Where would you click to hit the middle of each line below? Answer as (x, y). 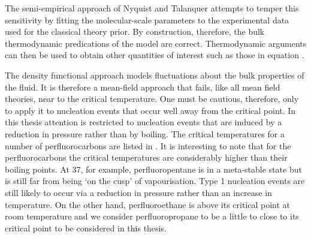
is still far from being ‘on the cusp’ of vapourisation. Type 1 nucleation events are (155, 181)
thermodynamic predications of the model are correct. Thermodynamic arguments (156, 43)
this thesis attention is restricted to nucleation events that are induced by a (144, 122)
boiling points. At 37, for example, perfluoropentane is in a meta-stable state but (153, 169)
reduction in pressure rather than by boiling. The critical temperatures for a (145, 133)
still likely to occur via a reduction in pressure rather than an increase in (138, 192)
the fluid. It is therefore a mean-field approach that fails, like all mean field (143, 87)
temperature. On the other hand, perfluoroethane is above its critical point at (148, 204)
